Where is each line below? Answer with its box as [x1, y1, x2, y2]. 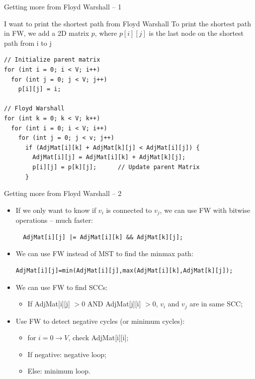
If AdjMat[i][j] [27, 298, 70, 309]
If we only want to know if [15, 204, 96, 215]
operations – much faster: [15, 215, 93, 225]
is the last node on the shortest [149, 28, 244, 38]
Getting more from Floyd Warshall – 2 [4, 188, 122, 198]
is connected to [106, 204, 152, 215]
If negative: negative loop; [27, 349, 106, 359]
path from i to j [4, 37, 52, 48]
